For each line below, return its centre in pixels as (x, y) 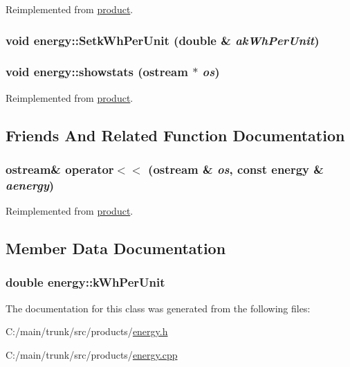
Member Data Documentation (116, 248)
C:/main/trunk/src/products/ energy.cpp (92, 354)
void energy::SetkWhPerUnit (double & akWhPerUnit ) (163, 40)
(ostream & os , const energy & (236, 169)
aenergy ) (30, 185)
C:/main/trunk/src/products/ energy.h (87, 331)
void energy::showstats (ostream (97, 72)
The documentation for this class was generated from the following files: (158, 308)
